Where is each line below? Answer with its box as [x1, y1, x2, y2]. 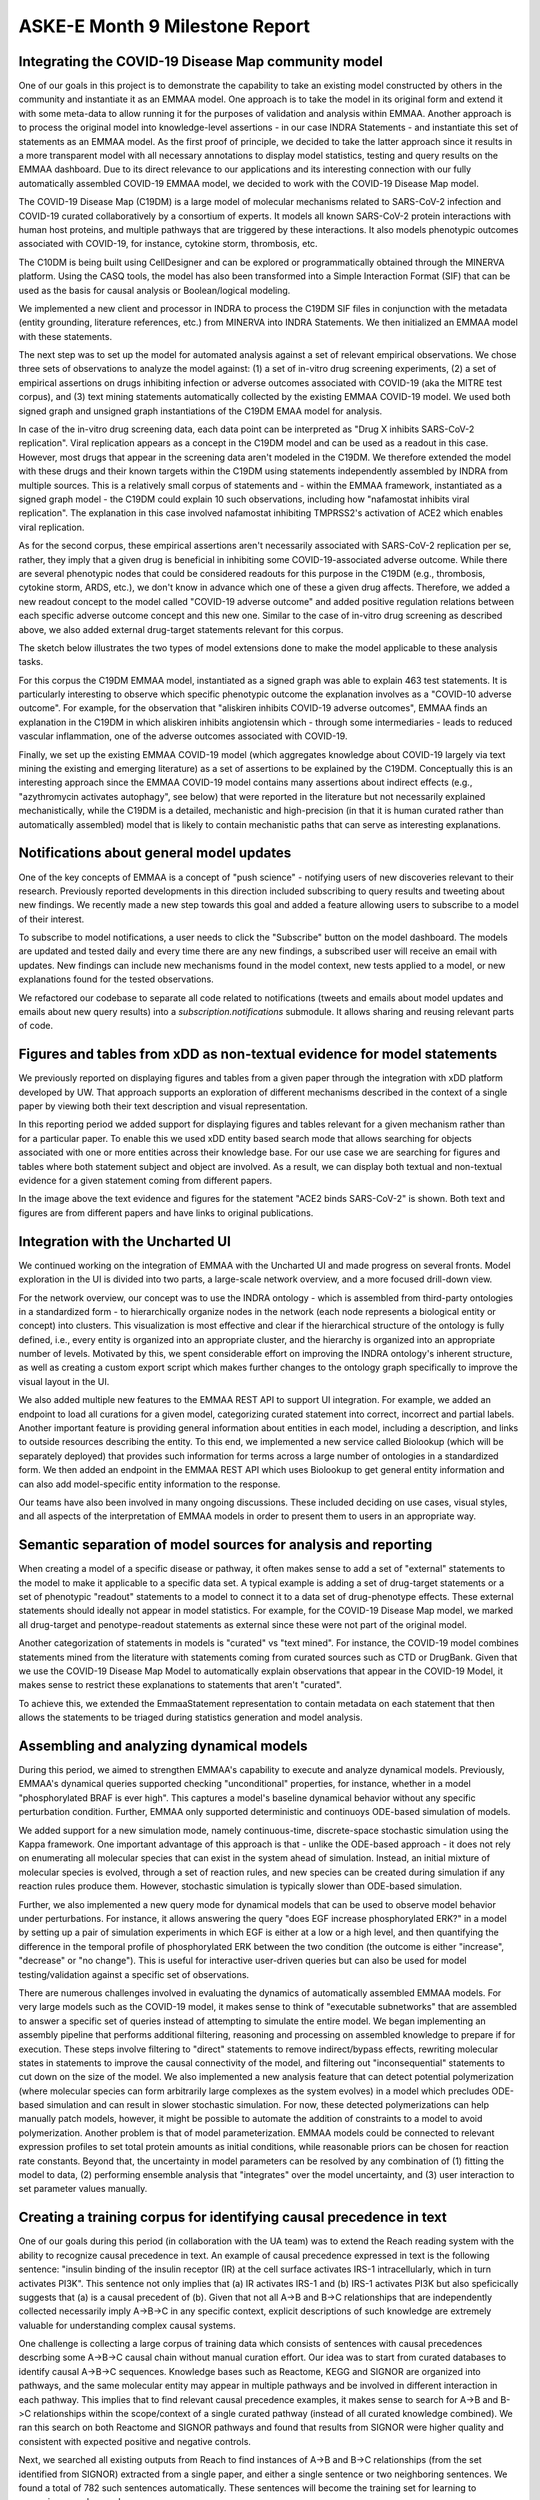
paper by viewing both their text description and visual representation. [18, 1100, 309, 1112]
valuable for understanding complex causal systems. [18, 2319, 236, 2331]
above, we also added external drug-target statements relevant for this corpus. [18, 623, 344, 635]
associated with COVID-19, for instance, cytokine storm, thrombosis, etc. [18, 238, 319, 250]
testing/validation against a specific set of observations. [18, 1968, 250, 1980]
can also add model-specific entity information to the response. [18, 1478, 281, 1490]
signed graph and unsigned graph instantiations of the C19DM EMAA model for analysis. [18, 405, 383, 417]
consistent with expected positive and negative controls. [18, 2435, 252, 2447]
